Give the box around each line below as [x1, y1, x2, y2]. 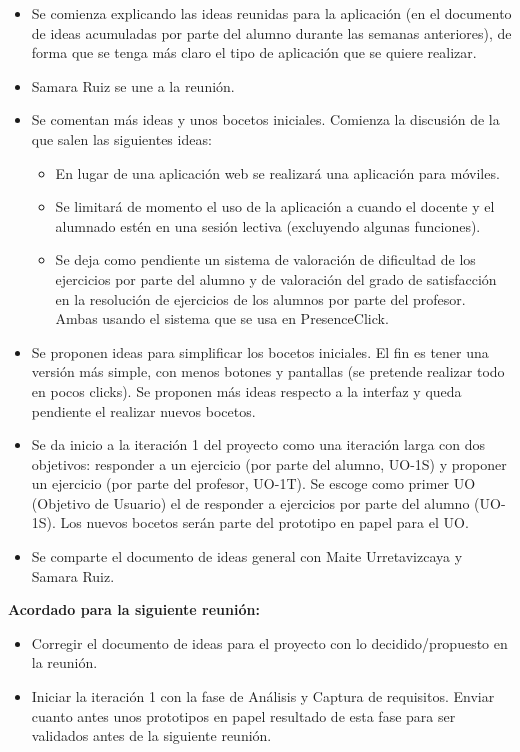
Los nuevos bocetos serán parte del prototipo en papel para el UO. [60, 512, 469, 533]
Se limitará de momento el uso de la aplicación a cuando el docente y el [55, 196, 495, 217]
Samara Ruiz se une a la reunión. [31, 75, 235, 96]
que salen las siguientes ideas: [31, 128, 212, 149]
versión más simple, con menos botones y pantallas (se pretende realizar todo [31, 361, 505, 382]
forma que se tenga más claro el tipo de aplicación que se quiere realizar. [31, 42, 477, 63]
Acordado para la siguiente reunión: [8, 599, 260, 620]
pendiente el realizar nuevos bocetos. [31, 400, 256, 421]
